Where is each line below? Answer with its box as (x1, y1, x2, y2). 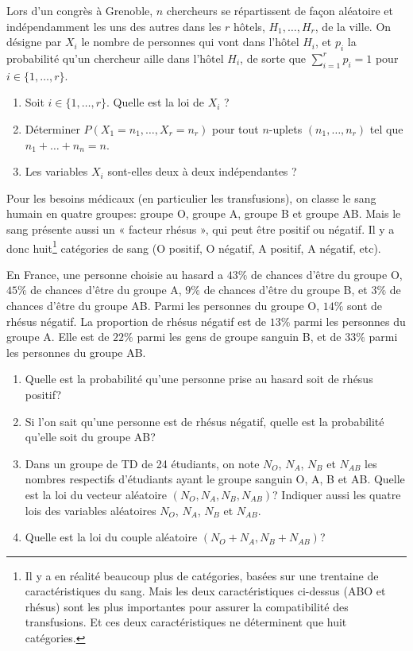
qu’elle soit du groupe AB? (25, 428, 156, 445)
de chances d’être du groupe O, (250, 265, 403, 282)
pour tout (211, 120, 259, 137)
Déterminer (25, 120, 80, 137)
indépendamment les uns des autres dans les (6, 17, 222, 34)
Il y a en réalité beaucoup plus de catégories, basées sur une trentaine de (25, 567, 379, 583)
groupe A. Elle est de (6, 328, 110, 345)
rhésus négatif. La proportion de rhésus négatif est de (6, 312, 267, 329)
